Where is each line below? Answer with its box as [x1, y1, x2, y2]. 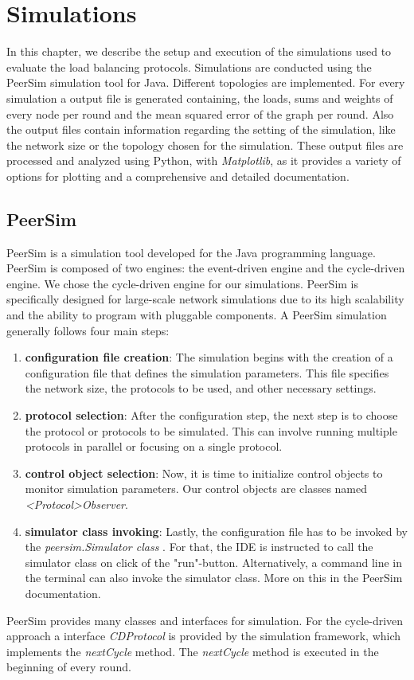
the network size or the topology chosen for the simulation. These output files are [6, 136, 404, 153]
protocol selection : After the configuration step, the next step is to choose [25, 407, 398, 424]
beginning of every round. [6, 659, 131, 675]
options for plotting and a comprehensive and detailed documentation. [6, 167, 350, 184]
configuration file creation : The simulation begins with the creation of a [25, 349, 393, 365]
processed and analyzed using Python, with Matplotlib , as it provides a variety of [6, 152, 401, 169]
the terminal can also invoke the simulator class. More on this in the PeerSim [25, 569, 403, 586]
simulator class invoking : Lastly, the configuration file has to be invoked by [25, 522, 408, 539]
